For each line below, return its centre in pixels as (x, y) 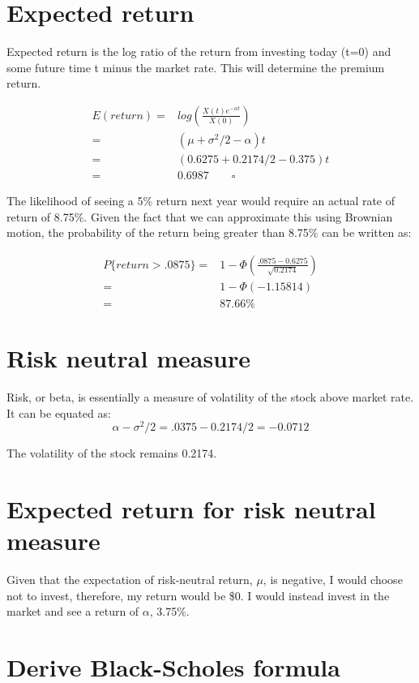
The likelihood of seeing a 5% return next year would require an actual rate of (201, 201)
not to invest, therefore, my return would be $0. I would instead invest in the (198, 595)
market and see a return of (73, 611)
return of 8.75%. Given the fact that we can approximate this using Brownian (200, 216)
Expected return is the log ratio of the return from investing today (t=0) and (199, 52)
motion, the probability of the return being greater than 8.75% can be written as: (209, 232)
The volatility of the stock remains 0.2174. (112, 453)
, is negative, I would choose (333, 580)
